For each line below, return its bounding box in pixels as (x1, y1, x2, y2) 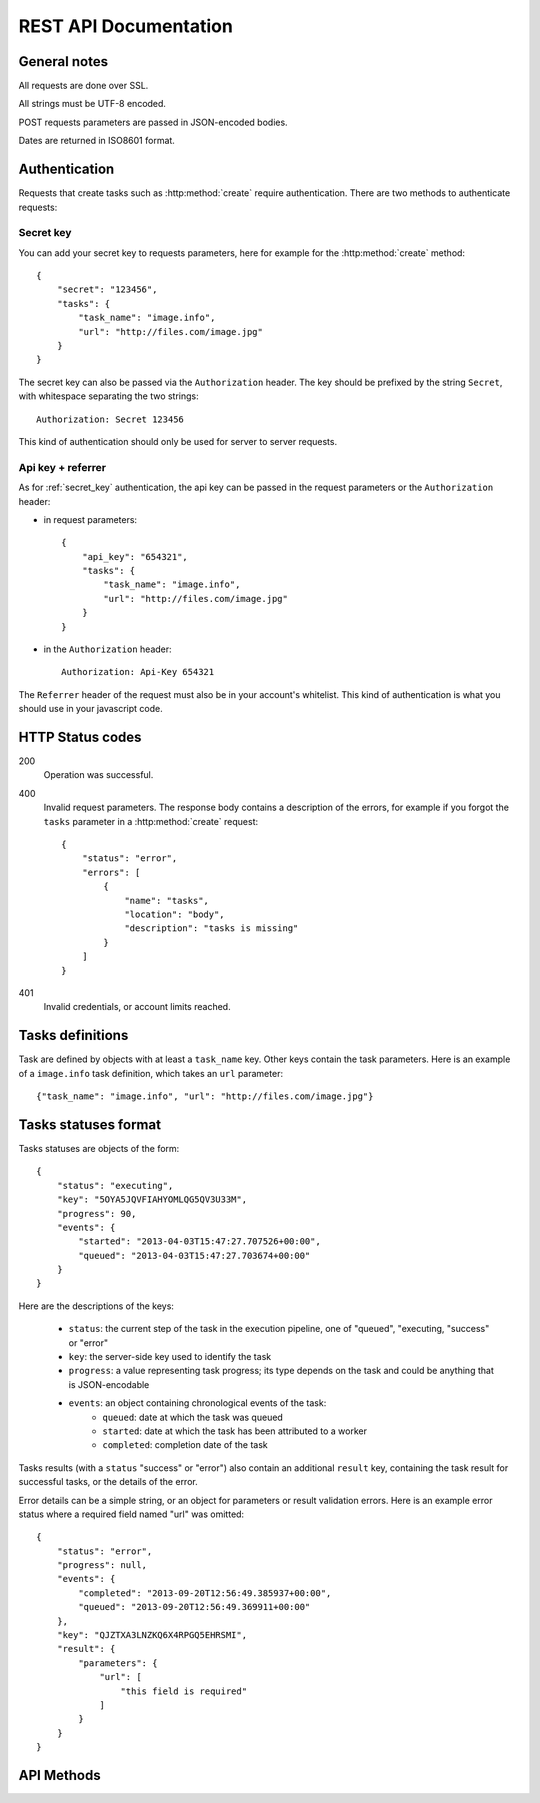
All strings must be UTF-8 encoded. (18, 98, 167, 110)
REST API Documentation (18, 15, 234, 37)
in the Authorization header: (43, 643, 172, 655)
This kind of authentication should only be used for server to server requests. (18, 435, 338, 447)
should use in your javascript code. (18, 703, 164, 715)
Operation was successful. (43, 769, 154, 781)
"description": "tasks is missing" (124, 923, 299, 934)
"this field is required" (120, 1685, 248, 1697)
